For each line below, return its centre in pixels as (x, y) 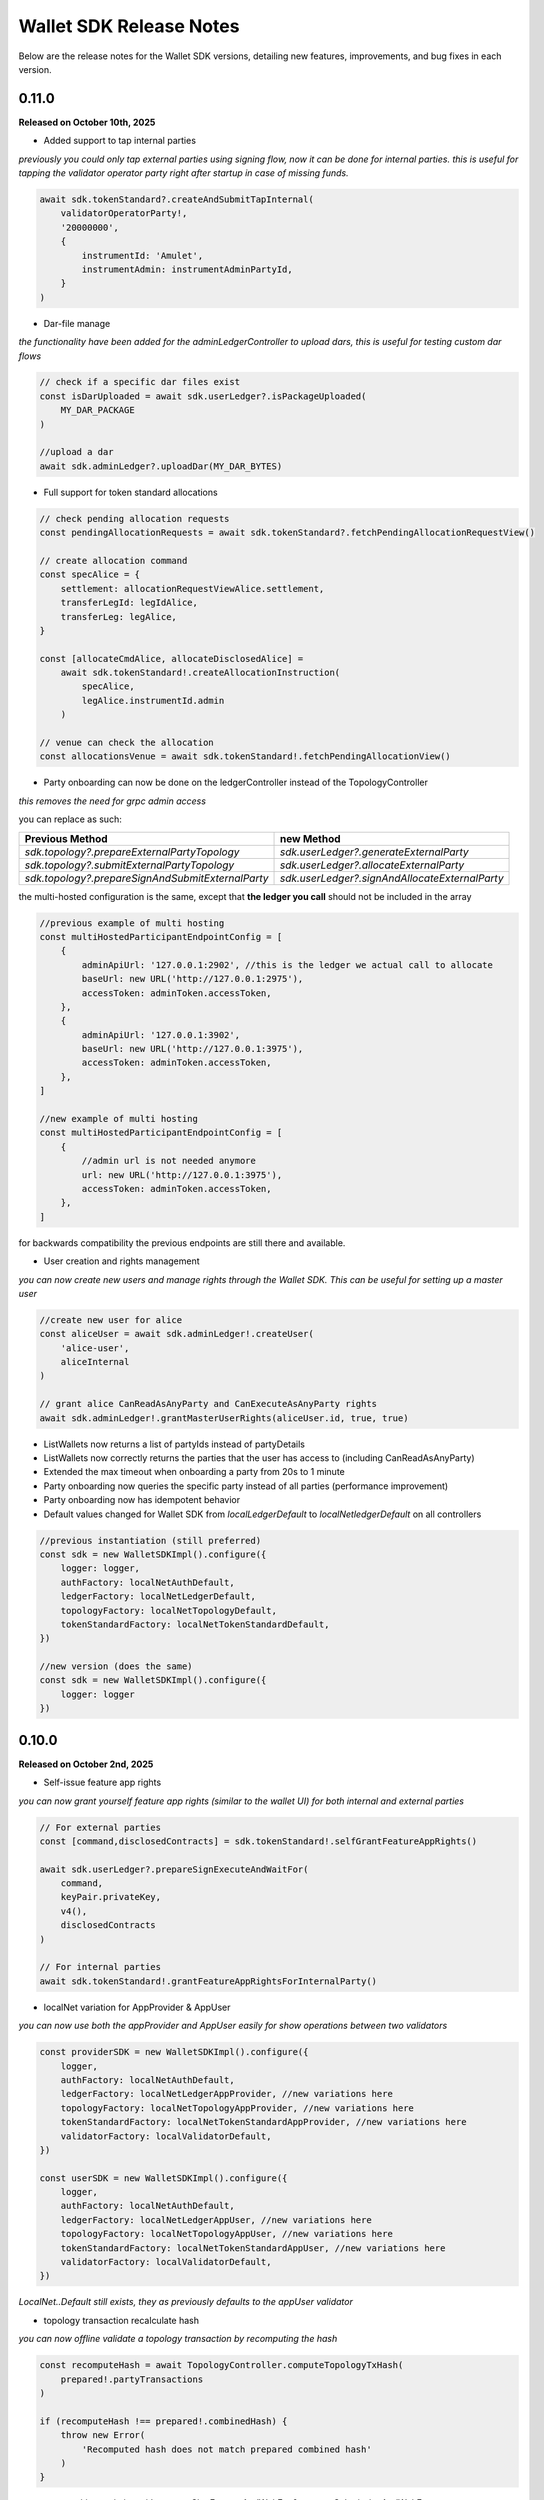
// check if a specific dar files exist (139, 382)
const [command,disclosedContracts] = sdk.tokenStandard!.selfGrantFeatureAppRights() (258, 1841)
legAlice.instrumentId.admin (153, 700)
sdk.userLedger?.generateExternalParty (374, 852)
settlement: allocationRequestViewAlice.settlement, (192, 588)
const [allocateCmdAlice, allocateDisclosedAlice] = (171, 658)
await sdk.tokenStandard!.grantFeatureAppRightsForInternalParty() (208, 1981)
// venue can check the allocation (126, 743)
